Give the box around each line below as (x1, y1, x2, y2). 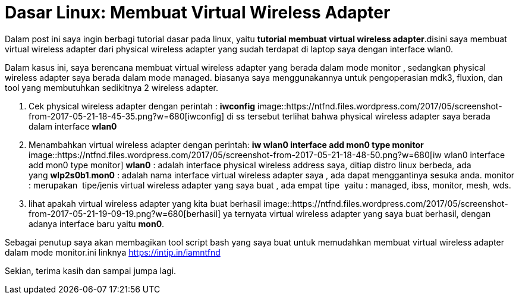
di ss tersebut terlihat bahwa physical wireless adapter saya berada (227, 111, 490, 121)
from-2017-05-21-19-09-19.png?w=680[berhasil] (29, 208, 221, 219)
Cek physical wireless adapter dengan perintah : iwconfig (29, 100, 256, 111)
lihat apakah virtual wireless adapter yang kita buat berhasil (29, 198, 262, 209)
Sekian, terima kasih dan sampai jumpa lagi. (5, 265, 177, 276)
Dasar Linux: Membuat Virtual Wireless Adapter (5, 2, 391, 23)
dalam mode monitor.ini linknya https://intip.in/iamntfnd (5, 247, 221, 257)
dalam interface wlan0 (29, 121, 117, 131)
